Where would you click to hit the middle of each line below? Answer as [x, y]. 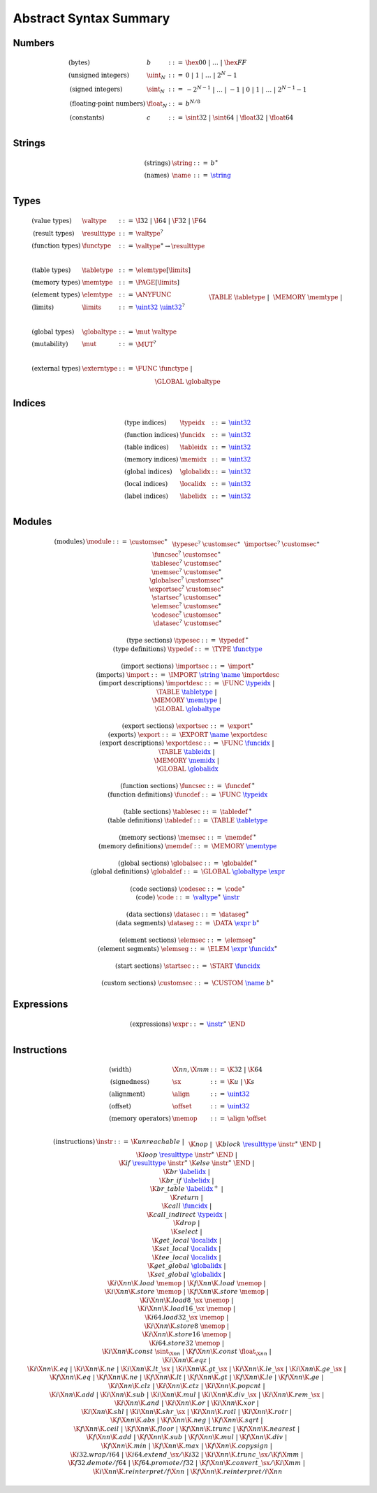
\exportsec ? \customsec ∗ [187, 588]
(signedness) [130, 1081]
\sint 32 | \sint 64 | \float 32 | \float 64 [239, 117]
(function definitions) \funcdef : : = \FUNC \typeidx [187, 794]
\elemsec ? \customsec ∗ [186, 606]
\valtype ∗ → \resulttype [170, 245]
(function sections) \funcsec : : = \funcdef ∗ [187, 785]
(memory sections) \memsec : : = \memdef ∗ [188, 837]
